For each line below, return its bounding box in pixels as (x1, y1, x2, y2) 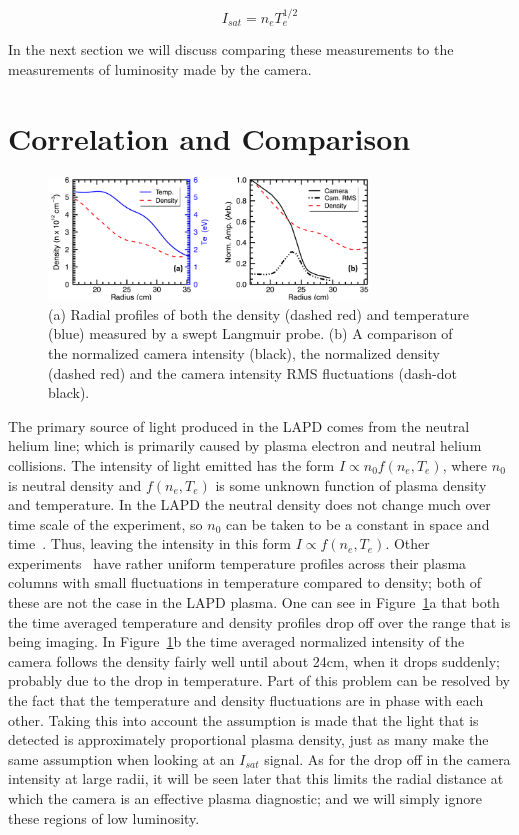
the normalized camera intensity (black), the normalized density (48, 342, 440, 363)
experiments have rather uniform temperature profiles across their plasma (8, 552, 467, 573)
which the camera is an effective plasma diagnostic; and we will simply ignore (8, 788, 482, 809)
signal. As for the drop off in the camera (264, 748, 511, 769)
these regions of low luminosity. (8, 807, 200, 828)
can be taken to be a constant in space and (226, 513, 490, 534)
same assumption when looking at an (8, 748, 235, 769)
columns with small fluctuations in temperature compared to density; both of (8, 572, 481, 593)
